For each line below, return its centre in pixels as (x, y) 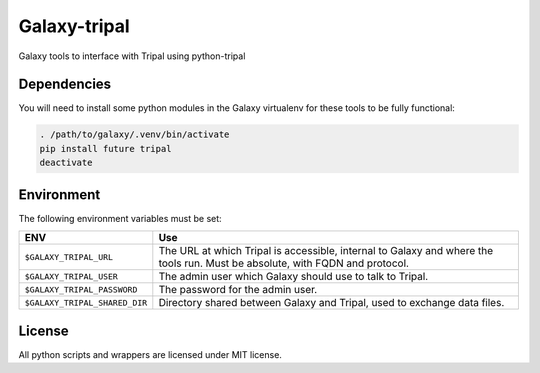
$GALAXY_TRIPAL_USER (71, 276)
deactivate (66, 163)
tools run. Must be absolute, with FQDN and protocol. (284, 263)
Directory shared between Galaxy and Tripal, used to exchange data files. (331, 303)
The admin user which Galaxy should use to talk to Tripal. (293, 277)
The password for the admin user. (238, 290)
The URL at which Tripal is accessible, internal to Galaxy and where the (326, 251)
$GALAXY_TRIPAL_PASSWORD (81, 289)
